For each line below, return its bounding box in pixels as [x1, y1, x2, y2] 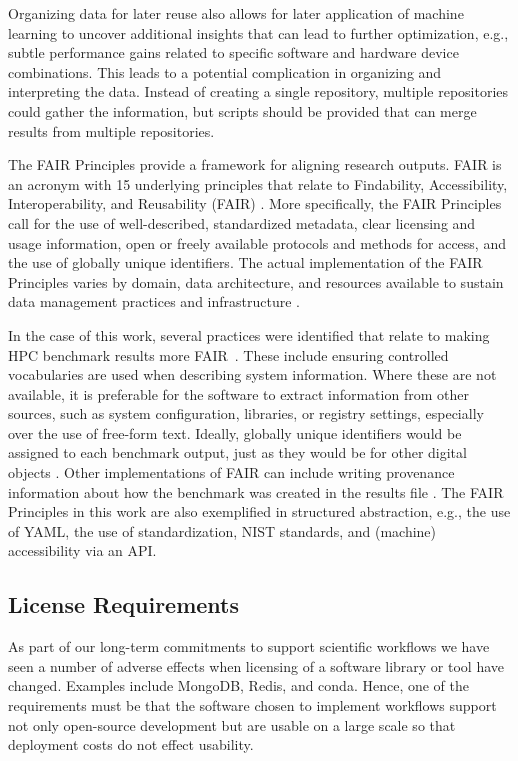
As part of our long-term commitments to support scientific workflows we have [8, 636, 490, 657]
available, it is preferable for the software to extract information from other [8, 383, 469, 404]
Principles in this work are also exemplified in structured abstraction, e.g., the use [8, 501, 511, 522]
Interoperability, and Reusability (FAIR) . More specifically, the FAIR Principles [8, 193, 502, 214]
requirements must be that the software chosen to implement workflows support [8, 695, 497, 716]
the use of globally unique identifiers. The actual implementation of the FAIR [8, 252, 483, 273]
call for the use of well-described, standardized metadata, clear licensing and [8, 212, 476, 233]
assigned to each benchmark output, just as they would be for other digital [8, 442, 467, 463]
